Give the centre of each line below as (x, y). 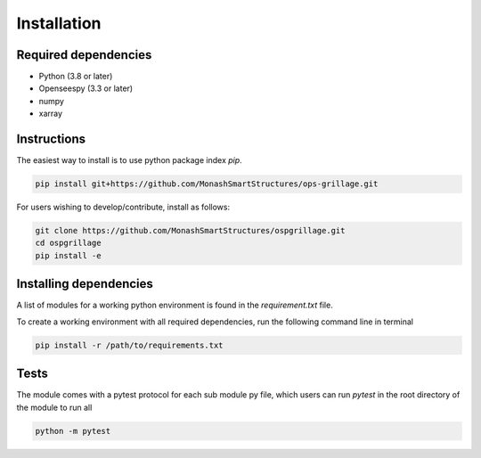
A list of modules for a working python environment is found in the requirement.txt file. (175, 305)
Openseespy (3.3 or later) (86, 88)
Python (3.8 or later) (76, 77)
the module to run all (54, 407)
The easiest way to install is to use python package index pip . (129, 160)
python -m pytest (73, 431)
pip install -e (68, 255)
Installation (59, 23)
